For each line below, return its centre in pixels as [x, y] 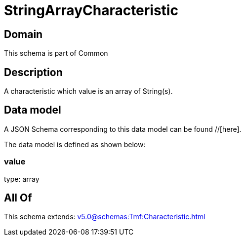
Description [33, 72]
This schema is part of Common [56, 53]
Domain [23, 34]
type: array [22, 179]
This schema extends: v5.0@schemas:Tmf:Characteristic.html [105, 217]
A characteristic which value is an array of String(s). [88, 91]
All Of [18, 198]
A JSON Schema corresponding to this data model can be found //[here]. [123, 129]
